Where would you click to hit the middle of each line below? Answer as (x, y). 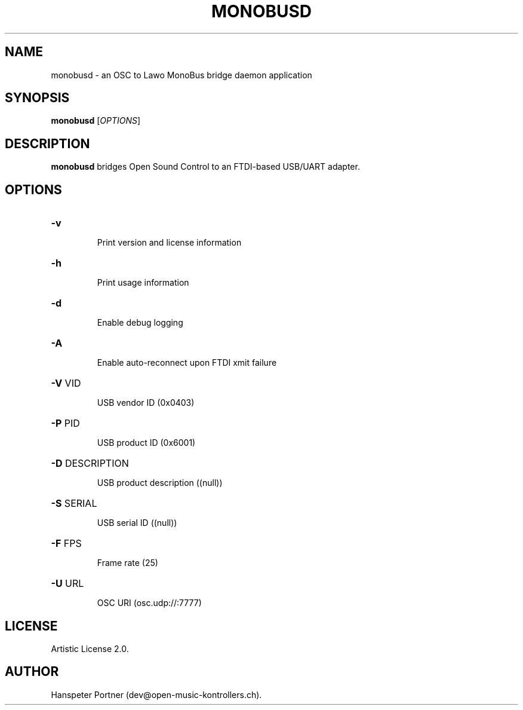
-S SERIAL (74, 504)
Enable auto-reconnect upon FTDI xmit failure (187, 363)
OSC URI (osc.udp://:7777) (149, 603)
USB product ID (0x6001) (146, 443)
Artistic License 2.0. (90, 648)
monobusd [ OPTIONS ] (96, 121)
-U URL (67, 584)
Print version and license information (169, 243)
